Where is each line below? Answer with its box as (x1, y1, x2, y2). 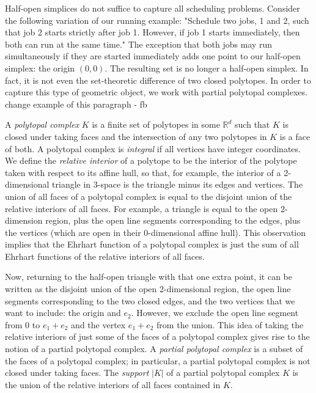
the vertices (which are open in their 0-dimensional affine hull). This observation (5, 226, 306, 238)
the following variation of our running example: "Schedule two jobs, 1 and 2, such (5, 13, 309, 26)
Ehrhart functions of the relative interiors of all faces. (5, 249, 205, 262)
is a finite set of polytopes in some (92, 118, 220, 131)
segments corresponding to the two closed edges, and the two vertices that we (5, 294, 295, 307)
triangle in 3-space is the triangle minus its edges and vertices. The (52, 178, 303, 191)
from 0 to (5, 318, 40, 331)
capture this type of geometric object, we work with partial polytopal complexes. (5, 86, 307, 98)
